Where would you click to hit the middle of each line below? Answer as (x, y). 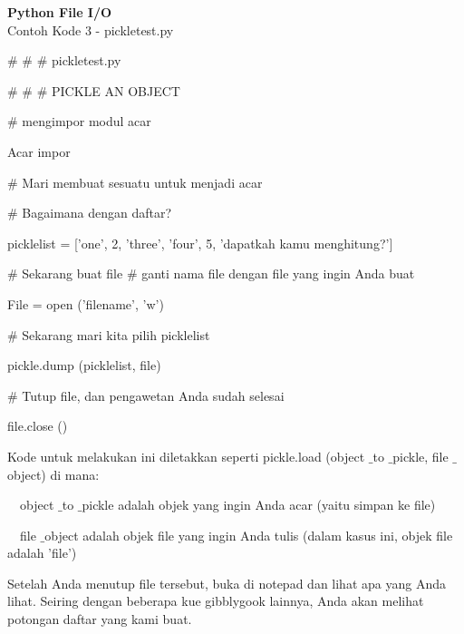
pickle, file (420, 456)
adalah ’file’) (42, 553)
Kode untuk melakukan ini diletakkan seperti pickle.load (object (186, 456)
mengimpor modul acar (87, 121)
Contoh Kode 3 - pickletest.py (91, 29)
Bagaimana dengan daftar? (97, 213)
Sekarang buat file (72, 273)
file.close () (38, 426)
